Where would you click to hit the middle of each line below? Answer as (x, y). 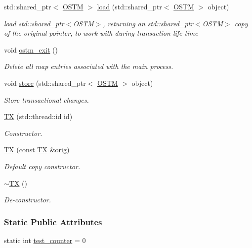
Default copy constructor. (42, 166)
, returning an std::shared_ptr (148, 23)
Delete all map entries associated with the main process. (89, 66)
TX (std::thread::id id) (38, 116)
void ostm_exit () (31, 49)
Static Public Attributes (53, 221)
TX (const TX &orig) (37, 150)
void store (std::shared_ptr (45, 83)
